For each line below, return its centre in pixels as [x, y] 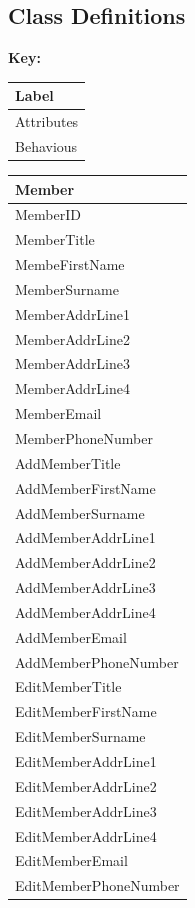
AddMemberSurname [80, 512]
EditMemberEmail [71, 860]
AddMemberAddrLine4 [85, 611]
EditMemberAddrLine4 [86, 835]
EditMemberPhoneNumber [97, 885]
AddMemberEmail [71, 636]
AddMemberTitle [68, 462]
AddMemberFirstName [85, 487]
